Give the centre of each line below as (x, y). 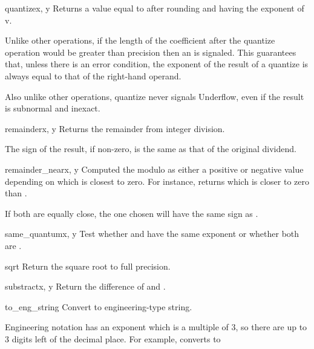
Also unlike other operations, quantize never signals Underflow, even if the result (155, 96)
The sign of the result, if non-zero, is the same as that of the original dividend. (151, 149)
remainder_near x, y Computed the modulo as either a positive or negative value (154, 169)
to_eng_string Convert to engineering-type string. (99, 306)
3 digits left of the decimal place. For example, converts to (113, 338)
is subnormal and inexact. (53, 108)
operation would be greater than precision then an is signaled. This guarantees (151, 52)
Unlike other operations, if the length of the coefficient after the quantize (140, 40)
